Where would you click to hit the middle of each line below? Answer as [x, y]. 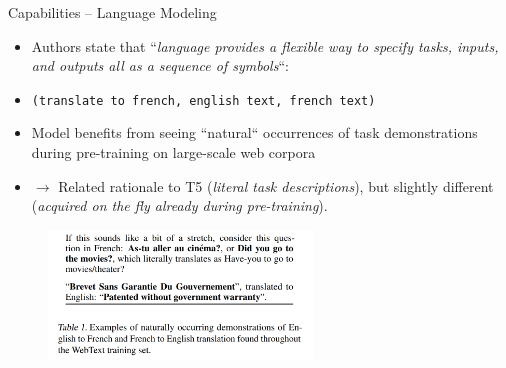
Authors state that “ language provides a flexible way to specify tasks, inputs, [265, 45]
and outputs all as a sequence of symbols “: [160, 65]
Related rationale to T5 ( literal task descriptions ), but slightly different [276, 185]
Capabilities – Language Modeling [112, 12]
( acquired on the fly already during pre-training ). [179, 205]
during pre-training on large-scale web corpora [173, 152]
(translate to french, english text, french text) [203, 100]
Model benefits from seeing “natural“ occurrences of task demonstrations [254, 132]
